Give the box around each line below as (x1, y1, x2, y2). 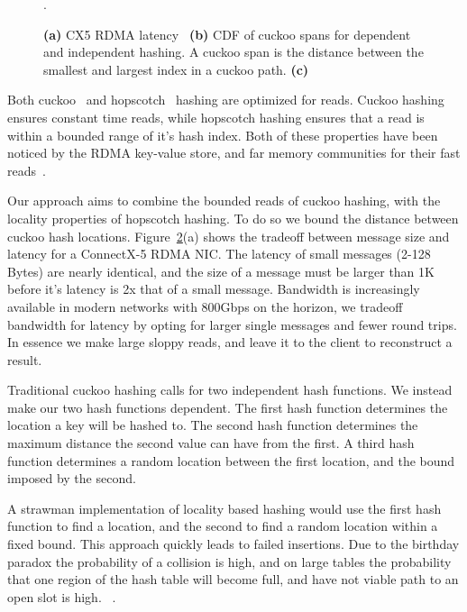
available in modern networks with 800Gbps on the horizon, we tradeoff (7, 297, 403, 315)
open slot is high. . (7, 587, 116, 606)
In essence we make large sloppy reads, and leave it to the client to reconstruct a (7, 333, 453, 352)
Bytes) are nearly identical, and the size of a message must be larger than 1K (7, 261, 435, 280)
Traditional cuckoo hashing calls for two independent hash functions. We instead (7, 380, 453, 399)
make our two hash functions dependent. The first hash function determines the (7, 397, 448, 416)
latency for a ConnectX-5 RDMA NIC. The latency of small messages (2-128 (7, 244, 431, 263)
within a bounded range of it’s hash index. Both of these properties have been (7, 125, 438, 144)
